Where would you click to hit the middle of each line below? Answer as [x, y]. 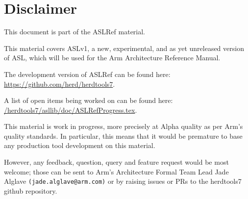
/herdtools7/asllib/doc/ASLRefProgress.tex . [71, 110]
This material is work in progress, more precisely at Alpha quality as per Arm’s [124, 126]
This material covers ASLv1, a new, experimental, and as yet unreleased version [124, 48]
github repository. [31, 190]
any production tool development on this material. [80, 145]
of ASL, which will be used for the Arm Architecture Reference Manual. [112, 58]
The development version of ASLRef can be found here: [87, 74]
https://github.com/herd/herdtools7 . [60, 84]
